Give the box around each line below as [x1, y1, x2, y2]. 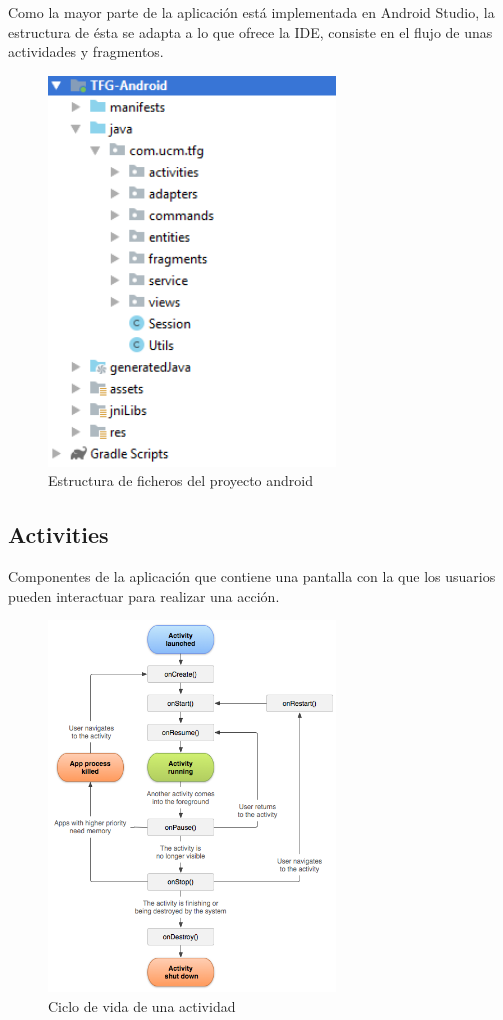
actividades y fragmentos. [8, 41, 164, 62]
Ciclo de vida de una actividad [48, 996, 236, 1016]
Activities [8, 519, 109, 550]
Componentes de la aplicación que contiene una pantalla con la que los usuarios [8, 566, 496, 587]
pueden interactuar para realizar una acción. [8, 585, 280, 606]
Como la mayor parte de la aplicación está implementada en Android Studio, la [8, 2, 495, 22]
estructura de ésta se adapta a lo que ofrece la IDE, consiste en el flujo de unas [8, 21, 493, 42]
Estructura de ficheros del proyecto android [48, 470, 314, 491]
